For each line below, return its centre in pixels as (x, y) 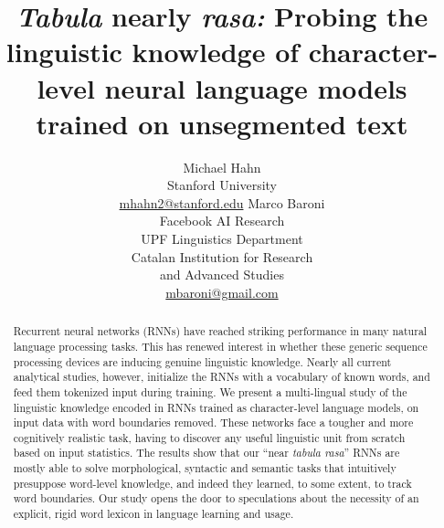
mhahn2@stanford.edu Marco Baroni (222, 202)
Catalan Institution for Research (222, 256)
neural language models (256, 87)
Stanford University (222, 185)
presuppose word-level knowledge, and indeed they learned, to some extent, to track (212, 483)
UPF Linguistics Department (222, 239)
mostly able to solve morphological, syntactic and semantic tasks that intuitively (205, 468)
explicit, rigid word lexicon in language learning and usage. (153, 514)
